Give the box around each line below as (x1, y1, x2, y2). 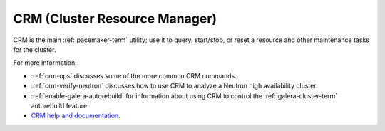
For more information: (13, 58, 78, 67)
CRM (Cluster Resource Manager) (13, 11, 217, 26)
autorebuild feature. (31, 101, 89, 110)
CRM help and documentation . (31, 111, 120, 120)
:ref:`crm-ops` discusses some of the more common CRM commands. (31, 71, 237, 80)
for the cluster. (13, 45, 56, 53)
